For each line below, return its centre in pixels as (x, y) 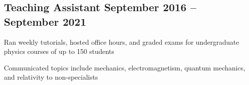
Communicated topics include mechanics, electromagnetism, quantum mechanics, (125, 67)
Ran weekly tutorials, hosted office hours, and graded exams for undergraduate (122, 42)
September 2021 (45, 21)
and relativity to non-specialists (51, 77)
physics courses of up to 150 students (59, 51)
